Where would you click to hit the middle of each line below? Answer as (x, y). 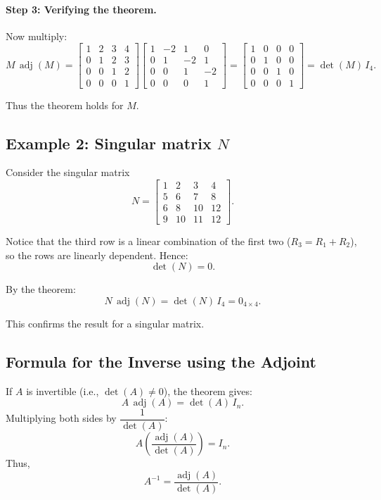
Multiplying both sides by (61, 418)
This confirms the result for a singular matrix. (105, 323)
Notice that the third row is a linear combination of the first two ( (148, 241)
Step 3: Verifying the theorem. (81, 9)
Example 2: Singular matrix (109, 143)
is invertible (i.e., (63, 390)
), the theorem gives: (208, 390)
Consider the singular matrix (68, 172)
